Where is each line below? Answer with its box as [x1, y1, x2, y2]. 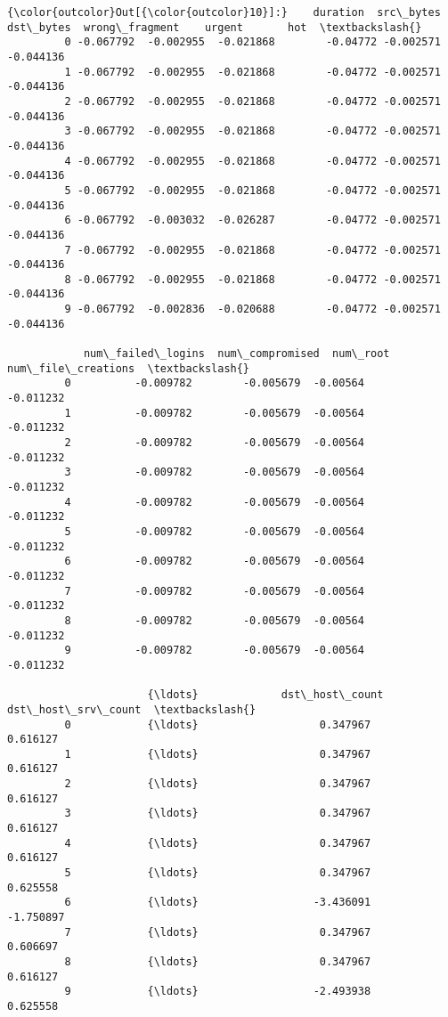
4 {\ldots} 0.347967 [64, 836, 371, 850]
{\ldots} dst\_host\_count [147, 688, 384, 702]
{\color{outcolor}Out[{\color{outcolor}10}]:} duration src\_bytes [7, 6, 441, 19]
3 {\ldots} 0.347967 [64, 807, 371, 820]
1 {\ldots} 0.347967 [64, 747, 371, 761]
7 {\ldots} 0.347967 [64, 925, 371, 939]
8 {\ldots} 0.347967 [64, 956, 371, 968]
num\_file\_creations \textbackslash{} [7, 362, 250, 375]
